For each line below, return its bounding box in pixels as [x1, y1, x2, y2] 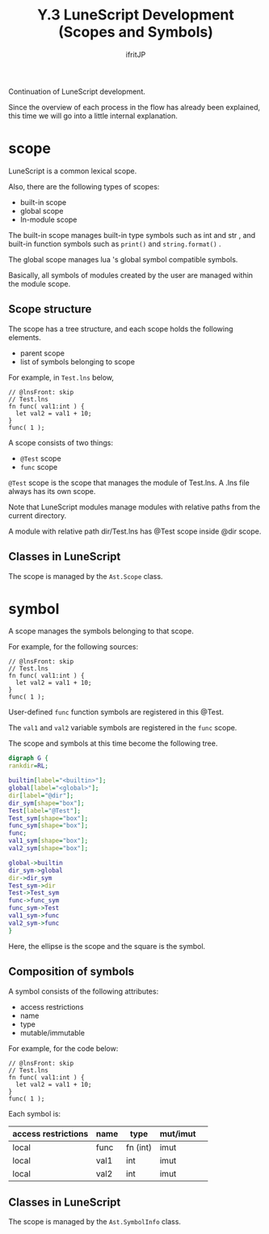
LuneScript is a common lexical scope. [8, 166, 137, 176]
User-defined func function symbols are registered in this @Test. [8, 707, 225, 717]
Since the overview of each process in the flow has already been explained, [8, 102, 261, 112]
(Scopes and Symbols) [57, 23, 214, 41]
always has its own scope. [8, 486, 96, 496]
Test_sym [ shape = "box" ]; [8, 814, 89, 823]
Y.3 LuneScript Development [37, 6, 234, 24]
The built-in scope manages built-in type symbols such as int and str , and [8, 230, 256, 240]
